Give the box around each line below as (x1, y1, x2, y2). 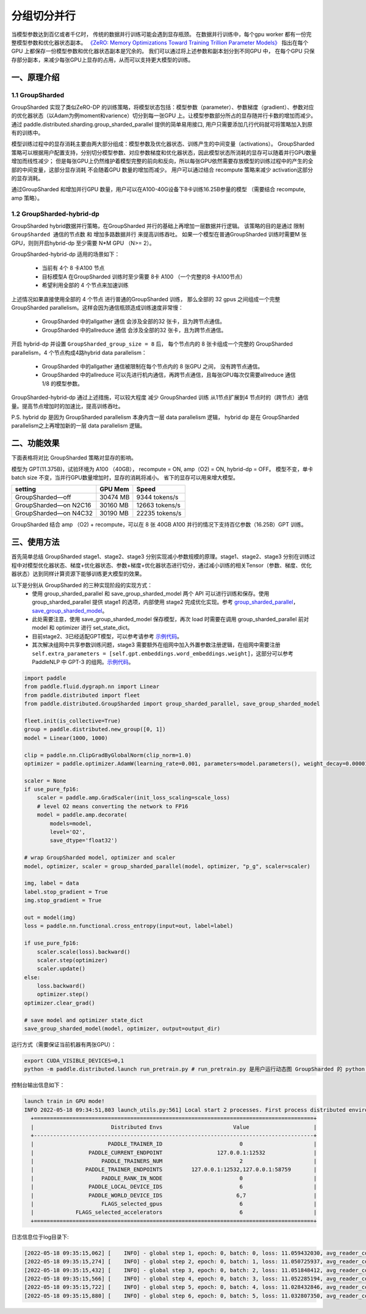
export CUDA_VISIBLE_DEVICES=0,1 (24, 1057, 124, 1064)
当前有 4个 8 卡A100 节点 (41, 265, 105, 272)
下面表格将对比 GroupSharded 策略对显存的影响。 (11, 454, 137, 461)
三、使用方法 (11, 537, 60, 547)
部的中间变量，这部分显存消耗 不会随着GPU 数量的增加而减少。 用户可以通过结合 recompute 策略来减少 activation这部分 (11, 166, 314, 173)
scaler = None (24, 777, 66, 784)
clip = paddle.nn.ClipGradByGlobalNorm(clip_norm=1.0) (24, 751, 192, 759)
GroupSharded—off (15, 493, 71, 502)
